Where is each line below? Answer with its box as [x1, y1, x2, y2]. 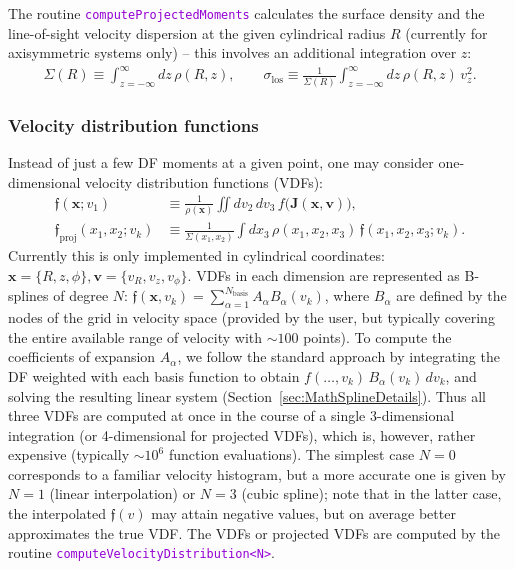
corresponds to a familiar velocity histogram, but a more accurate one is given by [8, 463, 506, 484]
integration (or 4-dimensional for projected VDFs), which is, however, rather [8, 424, 476, 445]
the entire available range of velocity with [8, 326, 263, 347]
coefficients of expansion [8, 346, 156, 367]
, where [324, 285, 370, 306]
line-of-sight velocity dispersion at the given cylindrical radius [8, 22, 386, 43]
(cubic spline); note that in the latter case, [241, 483, 502, 504]
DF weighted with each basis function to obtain [8, 365, 300, 386]
